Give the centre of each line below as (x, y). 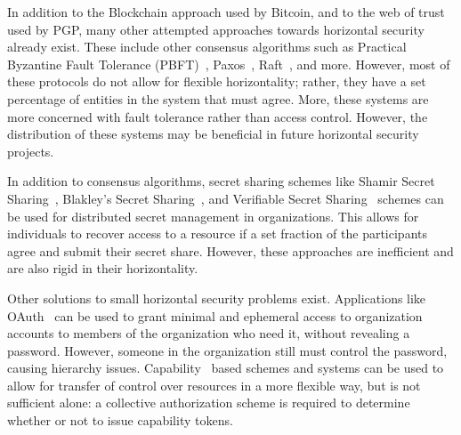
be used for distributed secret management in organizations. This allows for (213, 216)
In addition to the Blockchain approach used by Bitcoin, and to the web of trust (226, 12)
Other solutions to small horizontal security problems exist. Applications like (217, 298)
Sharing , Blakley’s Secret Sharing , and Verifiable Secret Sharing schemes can (226, 198)
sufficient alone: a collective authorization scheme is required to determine (209, 403)
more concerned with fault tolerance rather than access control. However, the (218, 116)
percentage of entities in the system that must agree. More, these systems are (218, 98)
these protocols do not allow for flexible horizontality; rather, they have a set (217, 81)
